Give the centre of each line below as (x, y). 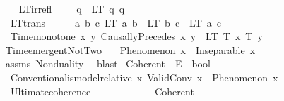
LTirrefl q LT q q (72, 8)
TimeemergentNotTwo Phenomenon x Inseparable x (130, 49)
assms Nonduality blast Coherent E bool (108, 63)
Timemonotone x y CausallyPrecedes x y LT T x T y (136, 36)
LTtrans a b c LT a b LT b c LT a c (116, 22)
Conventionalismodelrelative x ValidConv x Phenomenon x (144, 77)
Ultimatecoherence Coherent (102, 91)
